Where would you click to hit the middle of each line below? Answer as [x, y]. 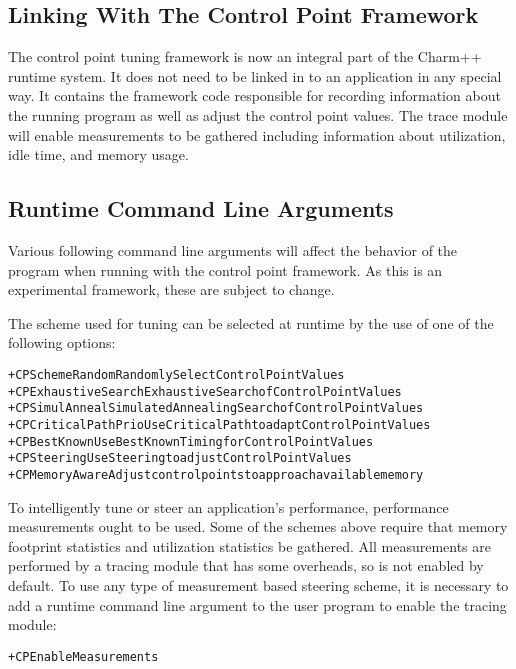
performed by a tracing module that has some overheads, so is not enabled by [246, 565]
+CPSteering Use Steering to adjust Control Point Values [180, 458]
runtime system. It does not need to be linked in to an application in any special [255, 75]
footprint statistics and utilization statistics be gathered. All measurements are [249, 545]
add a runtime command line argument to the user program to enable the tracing [257, 604]
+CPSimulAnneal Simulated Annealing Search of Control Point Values [216, 408]
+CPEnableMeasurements [83, 656]
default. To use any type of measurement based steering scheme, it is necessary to [258, 584]
